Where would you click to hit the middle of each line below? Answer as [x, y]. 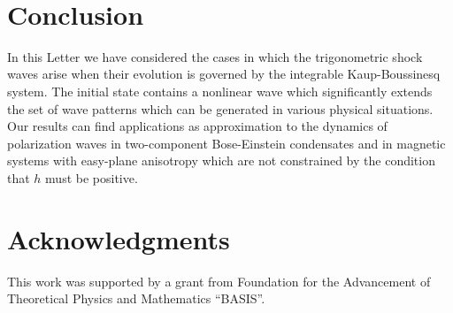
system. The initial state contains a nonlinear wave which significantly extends [220, 91]
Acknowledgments [119, 238]
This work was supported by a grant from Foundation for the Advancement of [219, 281]
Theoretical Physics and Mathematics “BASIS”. [136, 298]
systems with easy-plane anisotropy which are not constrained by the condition [221, 160]
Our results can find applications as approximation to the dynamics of [197, 126]
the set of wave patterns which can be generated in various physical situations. [220, 108]
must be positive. [92, 177]
